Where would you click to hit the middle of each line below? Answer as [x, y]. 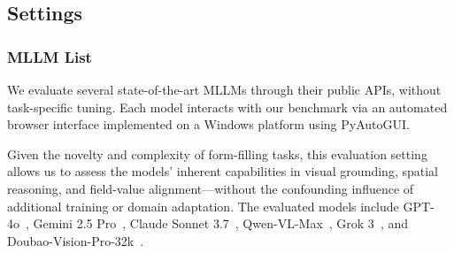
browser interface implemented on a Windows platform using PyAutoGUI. [208, 124]
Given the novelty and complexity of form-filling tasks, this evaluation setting [217, 153]
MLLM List [50, 56]
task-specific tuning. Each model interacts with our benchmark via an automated [227, 107]
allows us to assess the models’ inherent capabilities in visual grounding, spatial [223, 171]
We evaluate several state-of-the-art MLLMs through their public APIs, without [224, 89]
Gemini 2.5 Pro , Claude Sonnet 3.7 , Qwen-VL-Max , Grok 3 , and [220, 223]
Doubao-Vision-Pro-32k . [76, 240]
